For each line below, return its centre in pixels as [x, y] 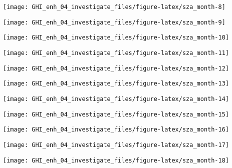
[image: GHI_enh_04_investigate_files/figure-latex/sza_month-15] [116, 114]
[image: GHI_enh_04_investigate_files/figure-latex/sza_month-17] [116, 145]
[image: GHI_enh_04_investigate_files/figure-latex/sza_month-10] [116, 38]
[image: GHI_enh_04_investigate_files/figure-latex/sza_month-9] [114, 22]
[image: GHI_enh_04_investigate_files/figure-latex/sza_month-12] [116, 68]
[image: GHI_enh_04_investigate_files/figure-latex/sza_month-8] [114, 7]
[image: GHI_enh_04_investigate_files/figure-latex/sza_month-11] [116, 53]
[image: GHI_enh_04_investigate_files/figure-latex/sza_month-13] [116, 84]
